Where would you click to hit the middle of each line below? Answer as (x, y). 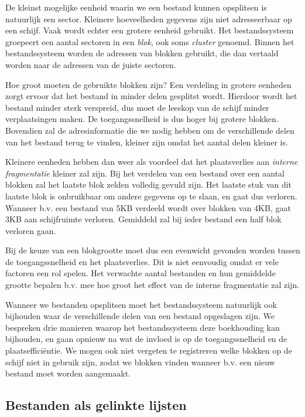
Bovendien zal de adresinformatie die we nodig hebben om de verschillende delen (150, 130)
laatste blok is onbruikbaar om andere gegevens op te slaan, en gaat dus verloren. (151, 196)
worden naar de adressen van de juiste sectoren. (91, 64)
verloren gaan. (31, 230)
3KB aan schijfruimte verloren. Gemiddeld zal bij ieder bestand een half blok (143, 219)
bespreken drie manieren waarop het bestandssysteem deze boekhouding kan (143, 327)
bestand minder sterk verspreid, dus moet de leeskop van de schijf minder (137, 107)
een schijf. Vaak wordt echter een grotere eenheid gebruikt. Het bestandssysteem (150, 30)
